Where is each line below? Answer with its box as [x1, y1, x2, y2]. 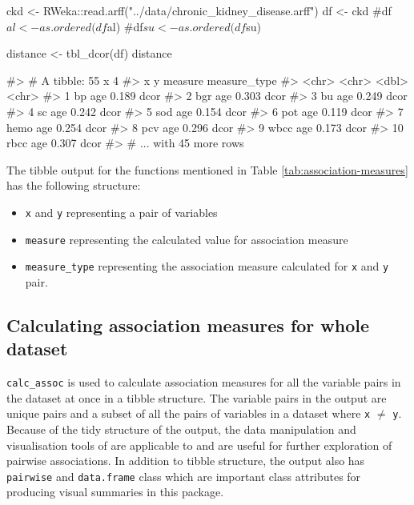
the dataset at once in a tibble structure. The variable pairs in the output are [6, 389, 387, 406]
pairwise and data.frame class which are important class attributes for [6, 467, 361, 484]
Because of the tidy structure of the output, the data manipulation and [6, 421, 356, 437]
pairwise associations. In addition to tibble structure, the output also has [6, 452, 365, 469]
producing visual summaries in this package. [6, 483, 224, 500]
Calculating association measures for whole [6, 312, 370, 337]
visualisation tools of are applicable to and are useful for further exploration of [6, 436, 392, 453]
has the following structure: [6, 177, 141, 194]
